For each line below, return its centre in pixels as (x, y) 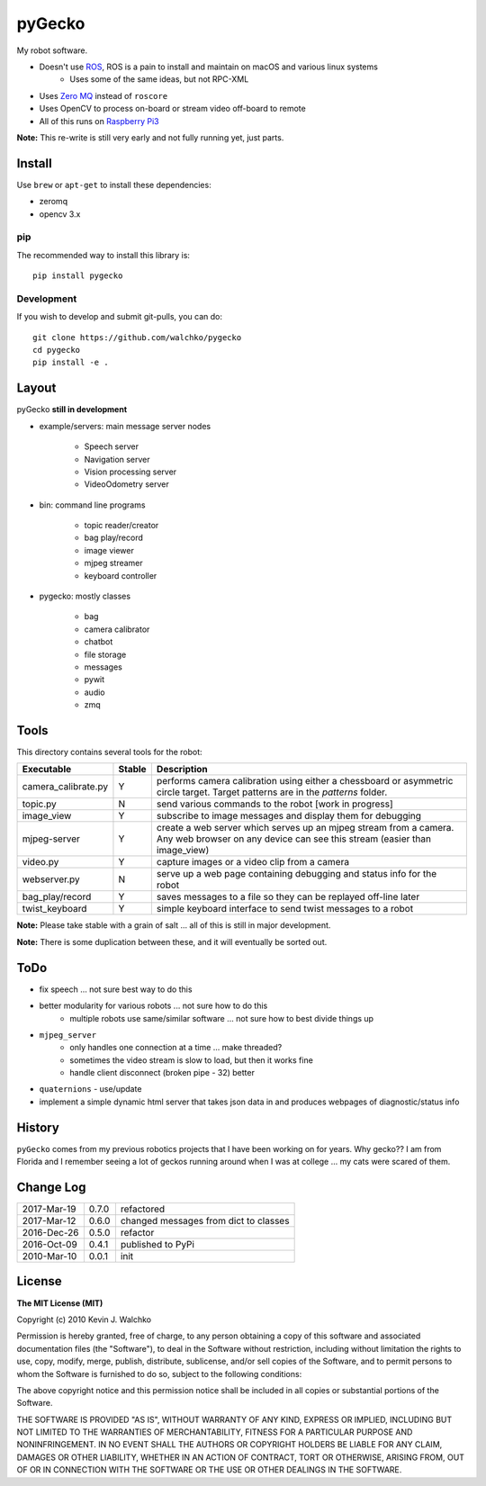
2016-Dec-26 (50, 1233)
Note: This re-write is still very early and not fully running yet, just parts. (150, 137)
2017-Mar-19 (49, 1209)
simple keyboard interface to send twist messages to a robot (285, 909)
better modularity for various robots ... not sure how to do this (153, 1006)
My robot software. (52, 50)
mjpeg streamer (113, 563)
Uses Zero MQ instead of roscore (103, 95)
